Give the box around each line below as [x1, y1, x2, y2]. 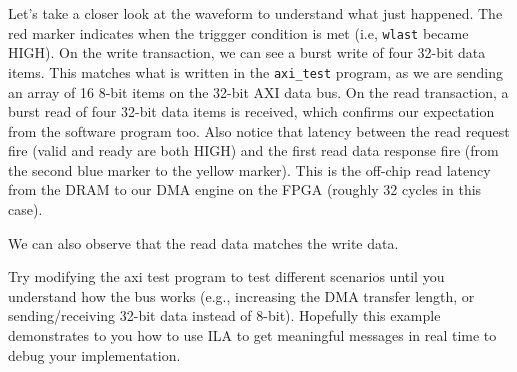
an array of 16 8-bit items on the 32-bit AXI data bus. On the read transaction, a [8, 81, 509, 102]
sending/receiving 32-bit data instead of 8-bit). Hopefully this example [8, 305, 441, 326]
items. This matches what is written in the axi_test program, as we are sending [8, 61, 503, 82]
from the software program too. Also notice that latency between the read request [8, 120, 510, 141]
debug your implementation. [8, 344, 181, 365]
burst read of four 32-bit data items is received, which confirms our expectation [8, 101, 495, 122]
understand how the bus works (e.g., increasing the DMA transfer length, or [8, 285, 475, 306]
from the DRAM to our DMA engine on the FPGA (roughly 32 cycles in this [8, 179, 482, 200]
